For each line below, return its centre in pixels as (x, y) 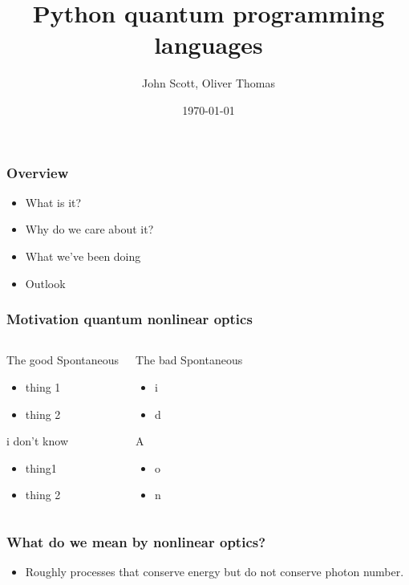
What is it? (53, 202)
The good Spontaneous (63, 360)
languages (209, 45)
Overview (38, 172)
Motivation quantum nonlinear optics (130, 319)
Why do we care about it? (89, 229)
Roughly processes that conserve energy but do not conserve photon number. (215, 572)
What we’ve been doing (83, 256)
